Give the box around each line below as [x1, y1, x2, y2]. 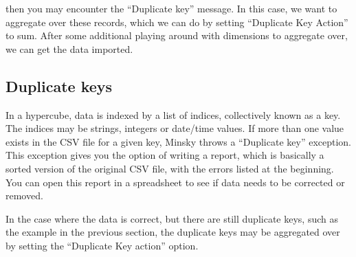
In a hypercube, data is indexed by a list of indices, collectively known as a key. [5, 107, 341, 122]
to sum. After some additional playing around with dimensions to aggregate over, [5, 28, 348, 43]
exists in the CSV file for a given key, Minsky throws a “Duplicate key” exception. [5, 134, 352, 148]
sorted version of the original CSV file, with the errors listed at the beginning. [5, 161, 334, 175]
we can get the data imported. [5, 41, 133, 56]
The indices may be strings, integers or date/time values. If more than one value [5, 121, 344, 135]
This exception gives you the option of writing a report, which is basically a [5, 148, 324, 162]
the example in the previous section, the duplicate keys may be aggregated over [5, 225, 340, 239]
